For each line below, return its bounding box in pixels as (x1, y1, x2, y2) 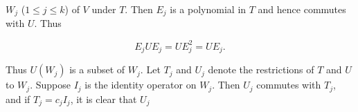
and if (6, 91, 30, 106)
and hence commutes (258, 2, 346, 16)
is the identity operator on (84, 77, 197, 92)
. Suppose (30, 77, 71, 92)
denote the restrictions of (208, 62, 314, 77)
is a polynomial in (170, 2, 247, 16)
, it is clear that (70, 91, 137, 106)
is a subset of (69, 62, 125, 77)
